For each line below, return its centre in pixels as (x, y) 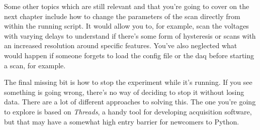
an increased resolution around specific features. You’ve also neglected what (121, 45)
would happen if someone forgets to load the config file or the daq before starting (129, 55)
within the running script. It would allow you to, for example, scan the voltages (126, 26)
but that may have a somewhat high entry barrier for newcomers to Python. (122, 121)
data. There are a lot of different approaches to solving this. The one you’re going (130, 102)
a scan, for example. (35, 65)
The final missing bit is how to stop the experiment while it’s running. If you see (128, 82)
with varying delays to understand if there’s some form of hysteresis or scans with (130, 35)
